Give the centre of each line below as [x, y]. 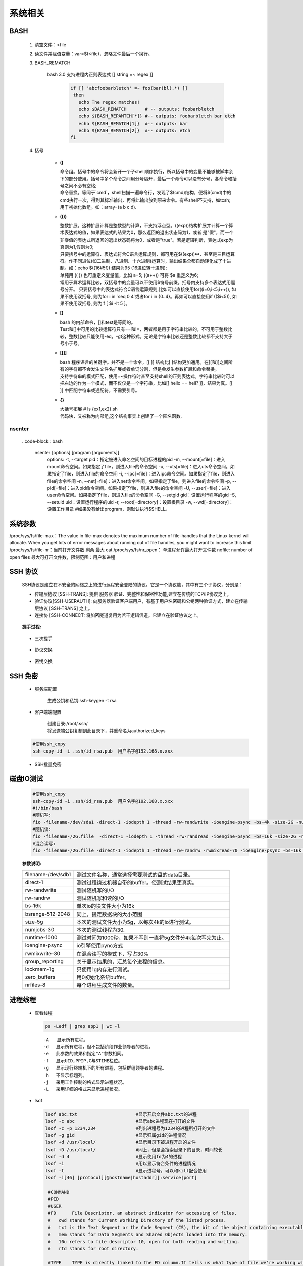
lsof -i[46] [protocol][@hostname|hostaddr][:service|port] [121, 1178]
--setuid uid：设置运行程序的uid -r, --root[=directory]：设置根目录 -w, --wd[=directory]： [140, 502]
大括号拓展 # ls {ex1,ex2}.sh [89, 409]
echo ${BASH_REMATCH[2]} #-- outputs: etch [134, 131]
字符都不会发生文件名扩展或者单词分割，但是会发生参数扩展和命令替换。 [144, 369]
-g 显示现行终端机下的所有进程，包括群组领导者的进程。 [105, 1068]
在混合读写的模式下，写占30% [113, 954]
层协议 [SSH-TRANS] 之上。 [64, 608]
